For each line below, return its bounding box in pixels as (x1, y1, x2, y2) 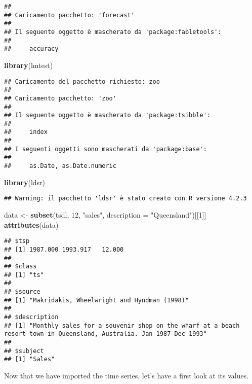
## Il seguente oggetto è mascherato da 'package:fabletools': (4, 28, 222, 36)
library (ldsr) (4, 177, 46, 187)
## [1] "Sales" (4, 356, 55, 363)
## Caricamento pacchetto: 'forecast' (4, 11, 135, 19)
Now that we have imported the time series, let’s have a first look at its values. (4, 370, 249, 381)
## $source (4, 288, 40, 296)
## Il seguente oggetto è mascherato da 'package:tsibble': (4, 112, 211, 119)
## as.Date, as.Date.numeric (4, 162, 116, 170)
